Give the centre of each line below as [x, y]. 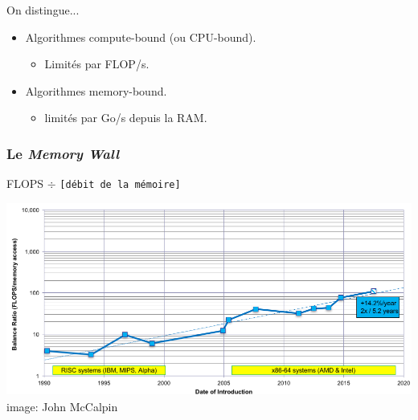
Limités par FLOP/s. [97, 64]
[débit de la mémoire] [120, 185]
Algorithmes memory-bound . [96, 90]
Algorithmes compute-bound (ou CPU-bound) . [141, 37]
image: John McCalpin [62, 406]
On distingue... [43, 10]
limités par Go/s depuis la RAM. [126, 118]
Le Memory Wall [63, 153]
